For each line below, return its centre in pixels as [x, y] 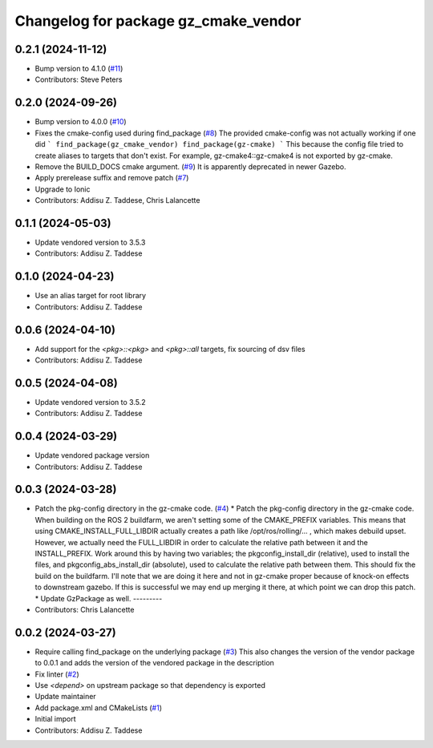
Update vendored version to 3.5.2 [90, 402]
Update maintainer [65, 697]
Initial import [55, 719]
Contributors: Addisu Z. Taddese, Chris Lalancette [117, 200]
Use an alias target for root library [91, 296]
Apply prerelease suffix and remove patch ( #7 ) [112, 178]
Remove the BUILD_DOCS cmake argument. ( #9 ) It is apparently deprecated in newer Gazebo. [190, 166]
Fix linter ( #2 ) [57, 674]
